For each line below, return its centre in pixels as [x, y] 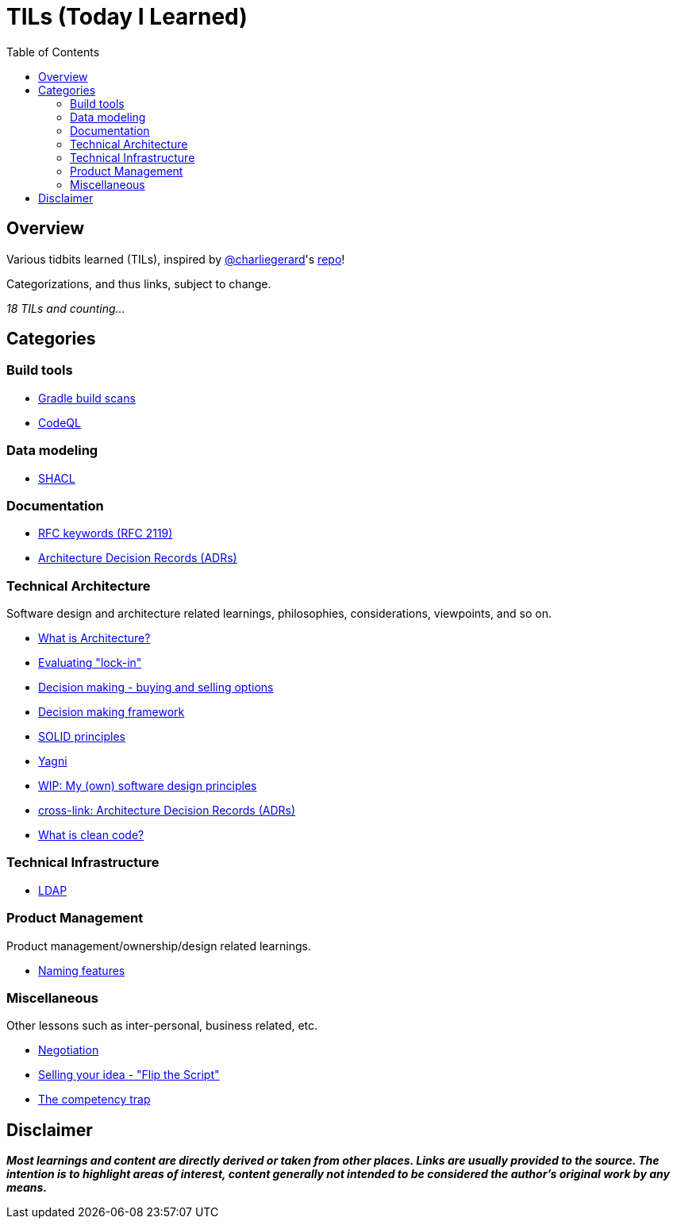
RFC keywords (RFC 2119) [106, 534]
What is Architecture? [94, 638]
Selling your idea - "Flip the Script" [129, 1075]
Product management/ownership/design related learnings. [159, 946]
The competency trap [94, 1100]
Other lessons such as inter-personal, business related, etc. [162, 1026]
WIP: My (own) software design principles [148, 786]
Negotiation [69, 1050]
